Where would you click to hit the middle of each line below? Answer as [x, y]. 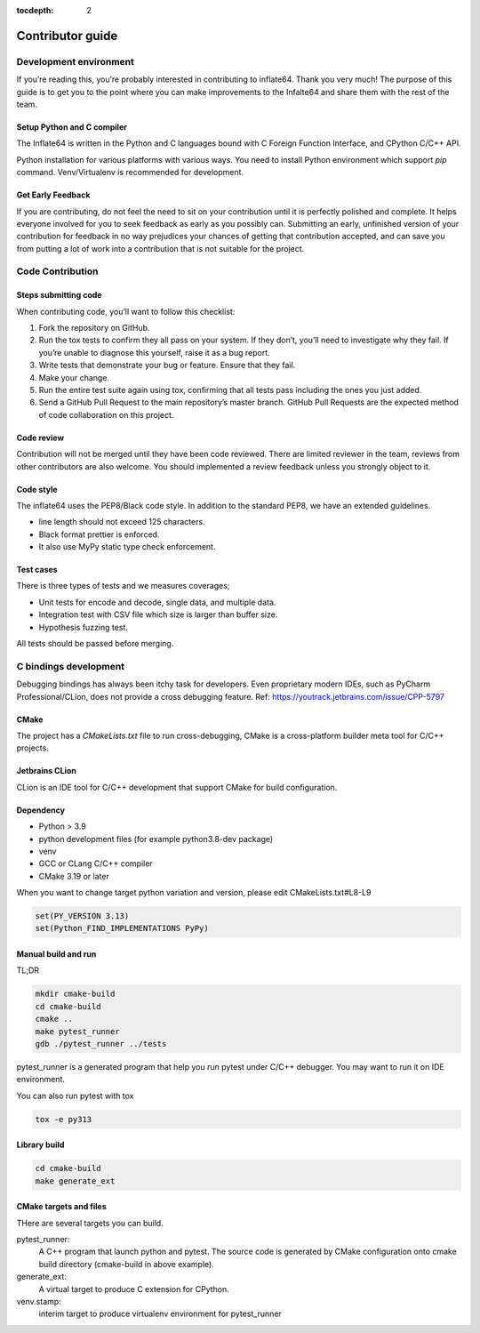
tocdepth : [35, 10]
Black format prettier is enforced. [99, 534]
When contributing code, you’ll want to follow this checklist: [126, 311]
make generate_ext [75, 1181]
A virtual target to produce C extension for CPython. [134, 1289]
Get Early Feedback [53, 195]
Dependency [41, 810]
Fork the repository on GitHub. [94, 328]
